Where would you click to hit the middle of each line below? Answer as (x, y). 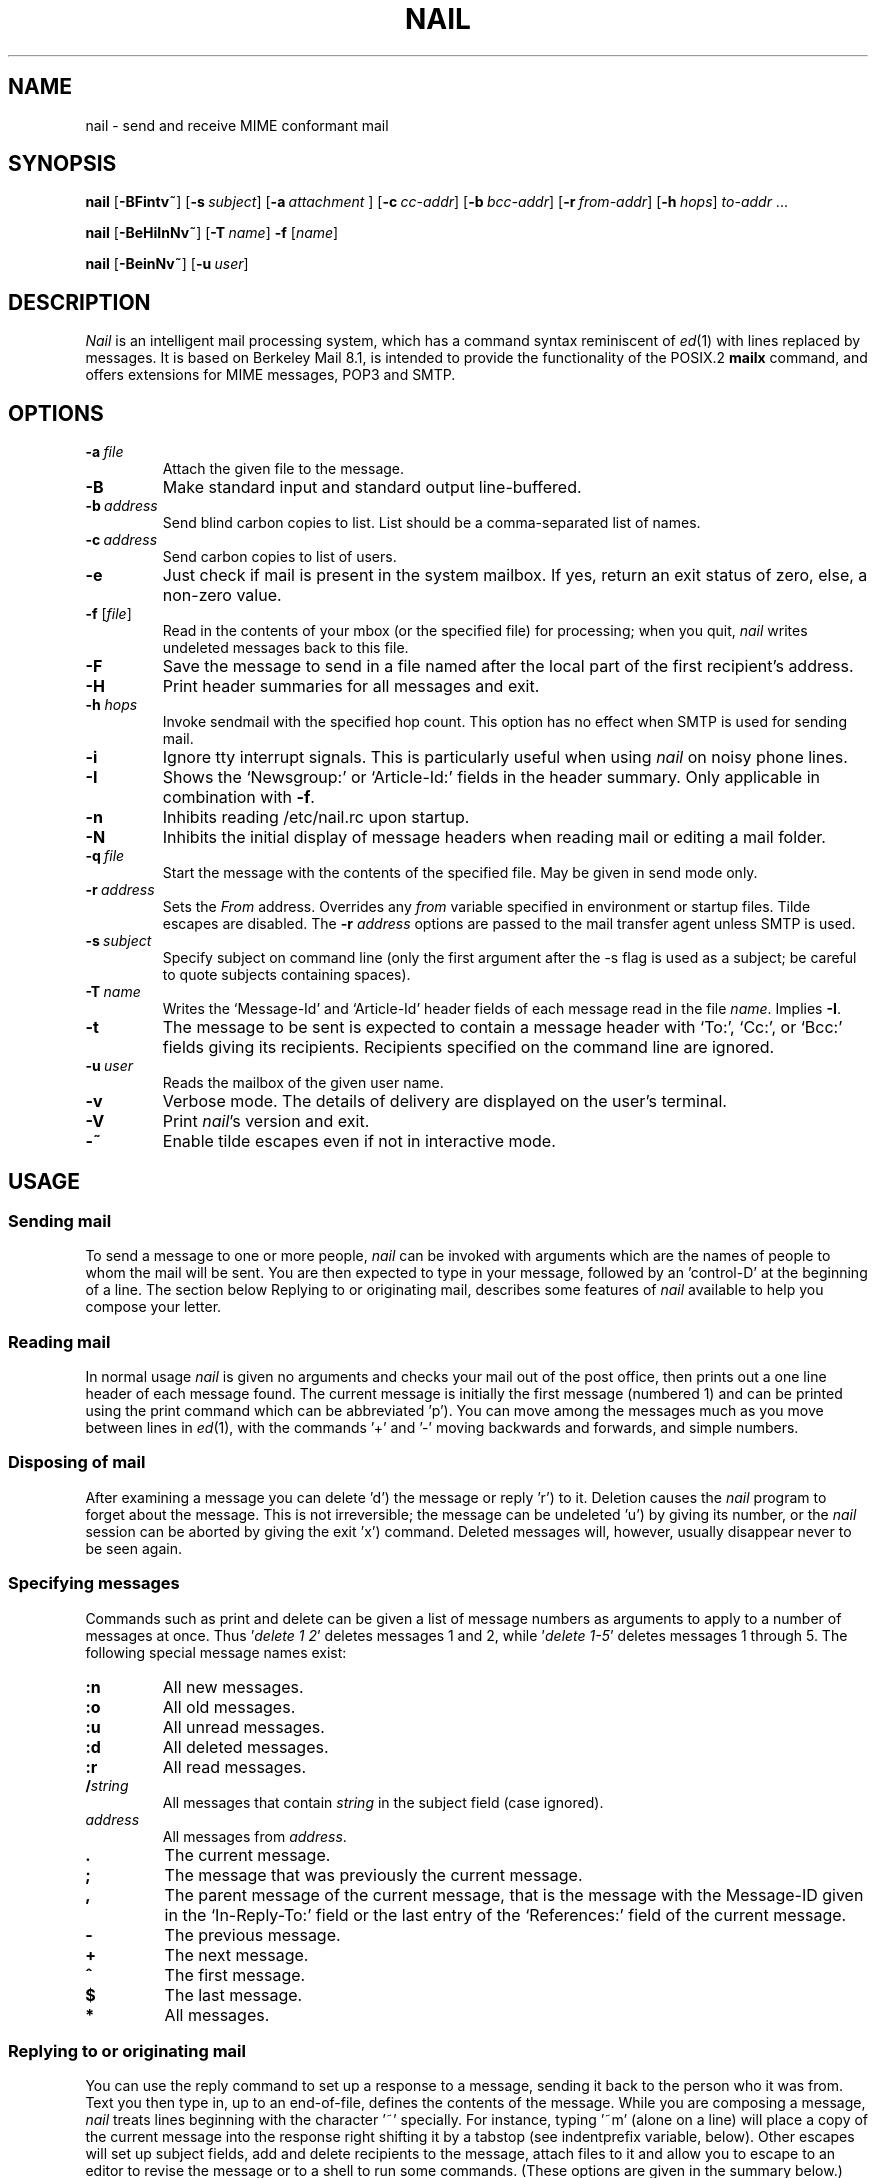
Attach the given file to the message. (283, 469)
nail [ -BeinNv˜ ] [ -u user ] (167, 264)
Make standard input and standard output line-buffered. (372, 487)
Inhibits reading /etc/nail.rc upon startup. (316, 817)
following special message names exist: (216, 1652)
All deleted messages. (245, 1746)
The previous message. (252, 1934)
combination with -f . (238, 797)
